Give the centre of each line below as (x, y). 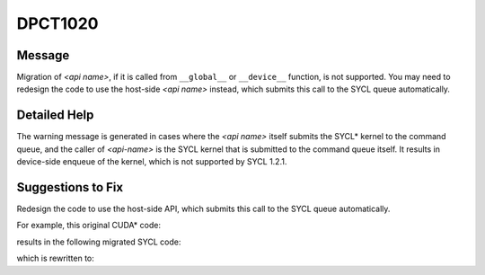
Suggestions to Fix (70, 187)
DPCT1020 (57, 23)
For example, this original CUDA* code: (89, 226)
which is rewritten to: (55, 258)
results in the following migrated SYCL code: (99, 242)
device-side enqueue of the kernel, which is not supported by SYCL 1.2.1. (152, 162)
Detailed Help (55, 115)
